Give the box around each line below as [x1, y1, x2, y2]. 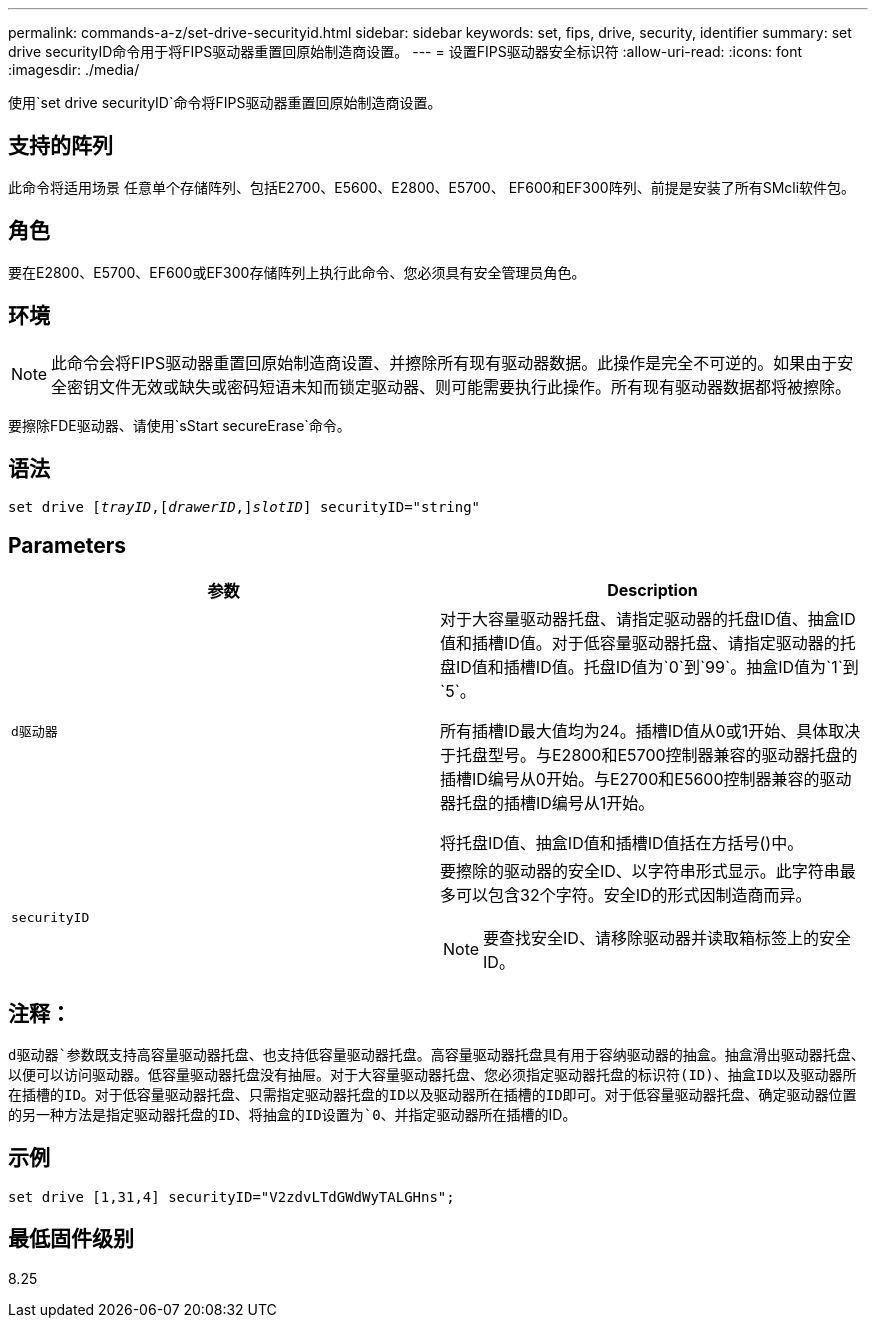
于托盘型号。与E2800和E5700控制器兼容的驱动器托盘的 [440, 745, 858, 766]
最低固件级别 [8, 1226, 134, 1252]
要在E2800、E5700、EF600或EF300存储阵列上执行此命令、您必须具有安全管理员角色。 [8, 263, 586, 281]
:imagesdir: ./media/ [8, 61, 140, 78]
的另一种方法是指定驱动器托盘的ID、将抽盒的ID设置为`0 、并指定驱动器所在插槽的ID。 [8, 1106, 577, 1124]
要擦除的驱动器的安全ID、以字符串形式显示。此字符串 [440, 861, 840, 882]
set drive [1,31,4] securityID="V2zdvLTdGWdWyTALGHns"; [8, 1188, 455, 1205]
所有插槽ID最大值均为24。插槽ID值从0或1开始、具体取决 [440, 721, 861, 742]
